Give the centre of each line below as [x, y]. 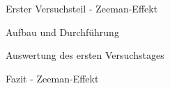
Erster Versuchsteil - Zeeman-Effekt [82, 8]
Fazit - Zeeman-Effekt [52, 78]
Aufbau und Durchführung [62, 32]
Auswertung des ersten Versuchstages [85, 55]
